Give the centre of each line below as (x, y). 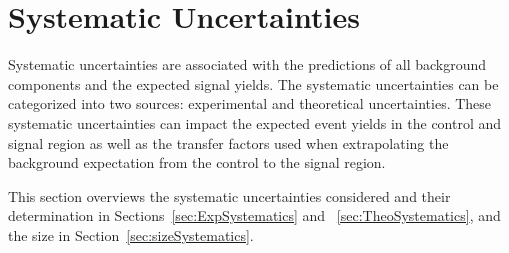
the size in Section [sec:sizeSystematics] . (131, 234)
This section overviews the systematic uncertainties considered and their (229, 195)
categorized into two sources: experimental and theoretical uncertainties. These (250, 103)
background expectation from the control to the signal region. (197, 162)
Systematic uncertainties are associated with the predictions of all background (247, 64)
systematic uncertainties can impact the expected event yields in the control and (255, 122)
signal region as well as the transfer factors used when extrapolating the (228, 142)
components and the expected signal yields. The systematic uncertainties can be (253, 83)
